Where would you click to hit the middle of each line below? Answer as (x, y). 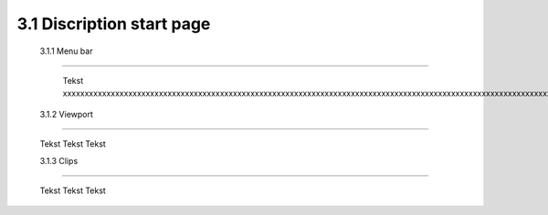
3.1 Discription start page (114, 24)
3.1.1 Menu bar (66, 51)
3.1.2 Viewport (66, 114)
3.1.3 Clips (59, 160)
